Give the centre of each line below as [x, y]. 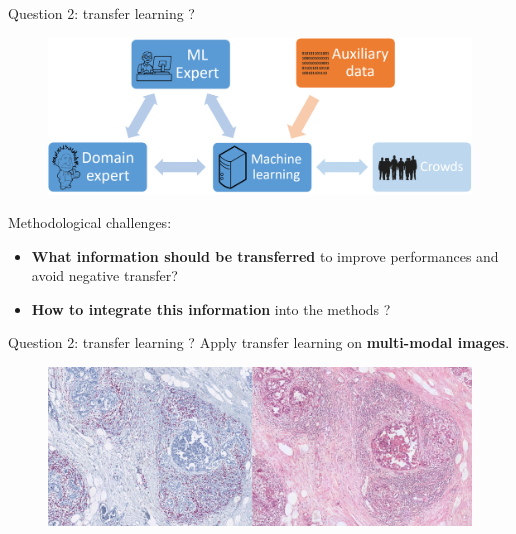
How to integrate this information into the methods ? [211, 308]
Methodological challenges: [90, 222]
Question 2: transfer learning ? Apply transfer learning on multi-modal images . [259, 342]
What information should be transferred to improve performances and [265, 255]
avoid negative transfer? [104, 275]
